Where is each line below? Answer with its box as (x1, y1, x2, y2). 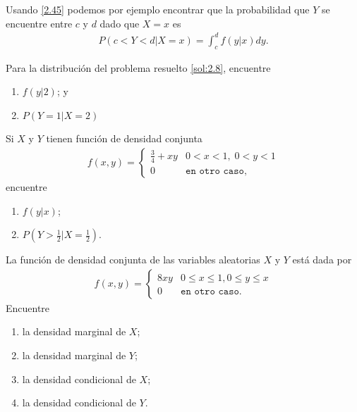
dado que (99, 15, 140, 30)
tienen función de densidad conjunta (46, 131, 202, 146)
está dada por (292, 252, 352, 267)
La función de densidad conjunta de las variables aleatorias (6, 252, 260, 267)
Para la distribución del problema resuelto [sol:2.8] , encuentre (6, 60, 271, 75)
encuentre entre (6, 15, 73, 30)
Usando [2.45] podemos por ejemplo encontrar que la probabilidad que (6, 2, 310, 16)
